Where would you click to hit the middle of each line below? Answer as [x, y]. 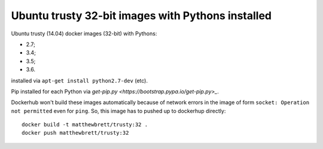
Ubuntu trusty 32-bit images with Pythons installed [141, 16]
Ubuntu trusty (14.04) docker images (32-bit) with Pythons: [84, 34]
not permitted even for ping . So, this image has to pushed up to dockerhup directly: [118, 111]
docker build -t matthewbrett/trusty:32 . [85, 125]
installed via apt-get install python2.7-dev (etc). [80, 80]
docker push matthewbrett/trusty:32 [75, 133]
